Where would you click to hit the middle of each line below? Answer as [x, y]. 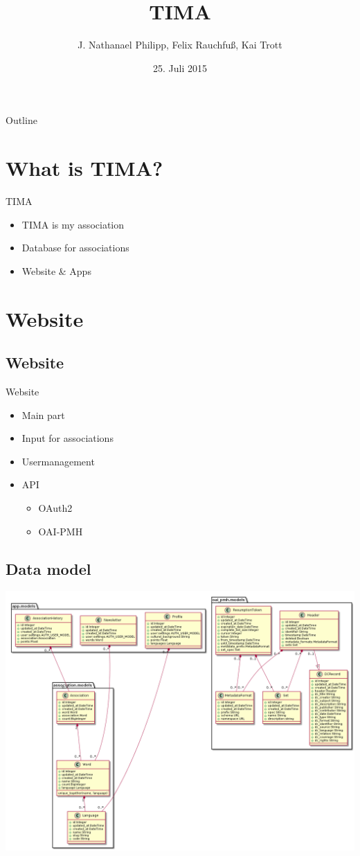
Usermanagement [58, 461]
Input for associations [67, 438]
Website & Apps [56, 270]
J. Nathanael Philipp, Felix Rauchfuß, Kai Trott [180, 45]
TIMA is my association [73, 224]
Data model [48, 568]
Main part [43, 414]
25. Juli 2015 [180, 68]
